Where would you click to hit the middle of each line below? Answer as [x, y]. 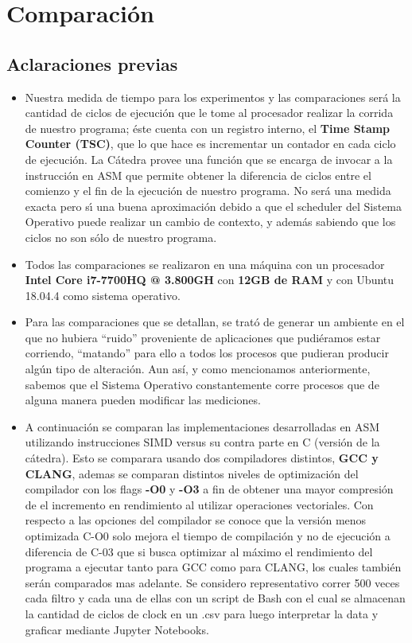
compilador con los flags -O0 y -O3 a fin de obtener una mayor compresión [209, 489]
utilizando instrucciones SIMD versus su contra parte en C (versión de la [202, 442]
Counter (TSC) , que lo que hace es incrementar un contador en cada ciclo [210, 144]
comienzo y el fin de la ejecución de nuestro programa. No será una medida [208, 191]
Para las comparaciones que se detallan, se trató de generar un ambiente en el [215, 322]
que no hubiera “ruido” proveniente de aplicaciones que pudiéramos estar [203, 337]
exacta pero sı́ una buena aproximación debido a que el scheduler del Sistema [214, 206]
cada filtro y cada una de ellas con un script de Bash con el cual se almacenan [215, 598]
